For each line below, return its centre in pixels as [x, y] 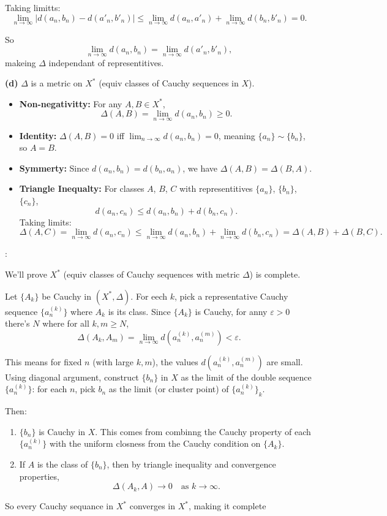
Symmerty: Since [54, 168]
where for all [66, 323]
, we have [200, 168]
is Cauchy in [62, 431]
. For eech [149, 296]
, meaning [237, 135]
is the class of [62, 464]
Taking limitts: [33, 7]
